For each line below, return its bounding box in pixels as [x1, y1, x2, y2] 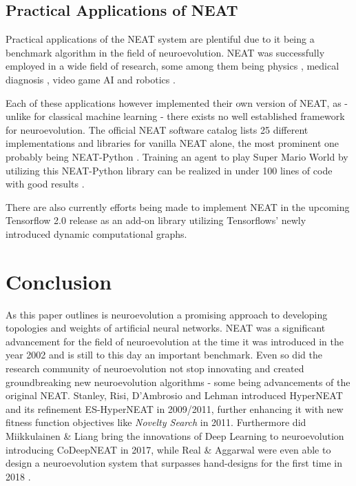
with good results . [6, 176, 85, 191]
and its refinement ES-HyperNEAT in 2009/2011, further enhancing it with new [6, 401, 344, 416]
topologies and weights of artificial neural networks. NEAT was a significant [6, 321, 326, 335]
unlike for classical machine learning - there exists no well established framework [6, 109, 345, 123]
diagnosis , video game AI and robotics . [6, 72, 176, 86]
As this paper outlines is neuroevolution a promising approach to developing [6, 307, 328, 321]
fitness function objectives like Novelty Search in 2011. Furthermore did [6, 415, 306, 429]
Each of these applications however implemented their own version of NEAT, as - [6, 95, 348, 110]
